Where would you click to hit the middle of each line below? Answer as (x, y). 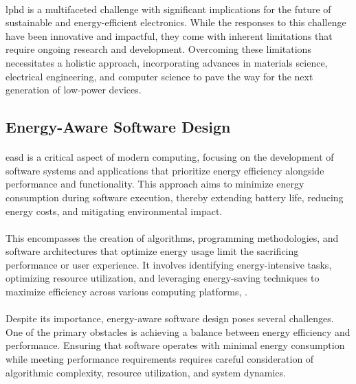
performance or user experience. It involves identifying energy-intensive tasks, (169, 264)
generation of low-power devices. (74, 90)
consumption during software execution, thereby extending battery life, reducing (175, 197)
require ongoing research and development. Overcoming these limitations (158, 49)
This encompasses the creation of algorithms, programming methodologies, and (172, 237)
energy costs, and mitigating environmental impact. (114, 211)
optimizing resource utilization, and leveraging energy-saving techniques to (163, 278)
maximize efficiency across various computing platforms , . (126, 292)
